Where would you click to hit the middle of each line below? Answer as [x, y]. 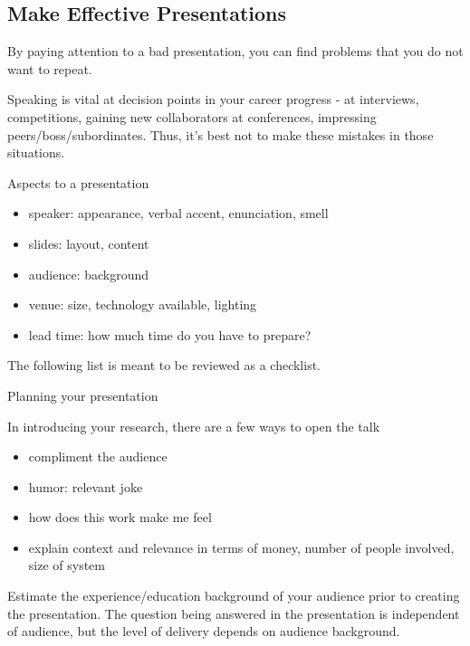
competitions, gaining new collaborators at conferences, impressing [192, 116]
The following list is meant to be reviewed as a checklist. [164, 365]
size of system [67, 565]
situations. [36, 152]
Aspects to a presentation [78, 182]
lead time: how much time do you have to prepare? [170, 334]
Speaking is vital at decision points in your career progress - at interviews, [213, 99]
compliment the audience [98, 456]
